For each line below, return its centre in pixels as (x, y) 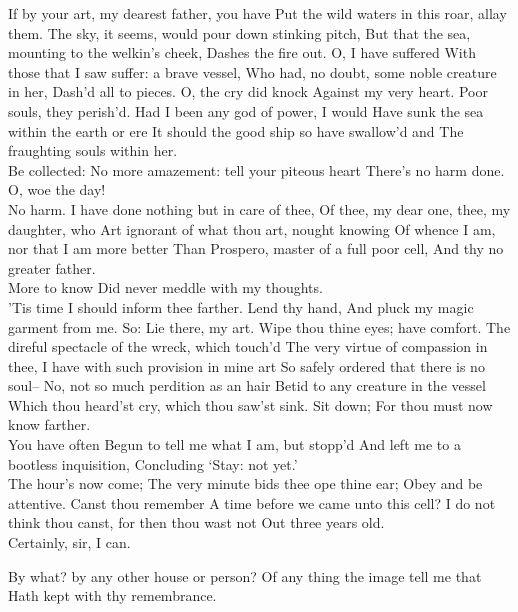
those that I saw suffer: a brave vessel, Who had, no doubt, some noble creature (252, 71)
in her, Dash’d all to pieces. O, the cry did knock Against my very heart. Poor (248, 91)
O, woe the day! (57, 189)
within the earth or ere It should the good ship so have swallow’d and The (236, 130)
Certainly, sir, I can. (69, 542)
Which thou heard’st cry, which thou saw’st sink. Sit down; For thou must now (250, 404)
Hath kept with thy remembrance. (112, 595)
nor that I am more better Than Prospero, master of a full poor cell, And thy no (256, 248)
